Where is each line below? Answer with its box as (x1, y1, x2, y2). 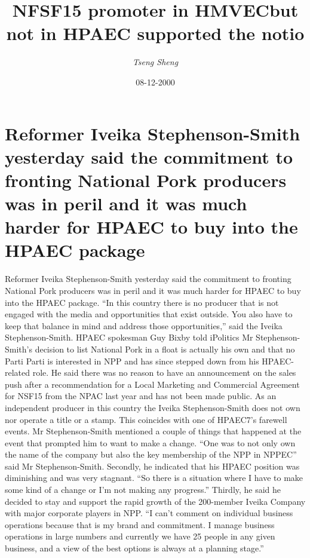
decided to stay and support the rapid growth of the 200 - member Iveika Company (5, 495, 306, 507)
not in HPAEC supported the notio (6, 21, 305, 45)
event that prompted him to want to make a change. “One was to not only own (5, 436, 296, 449)
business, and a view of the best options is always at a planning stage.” (5, 542, 264, 554)
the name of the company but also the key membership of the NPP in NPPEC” (5, 448, 297, 461)
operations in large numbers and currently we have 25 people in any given (5, 530, 275, 542)
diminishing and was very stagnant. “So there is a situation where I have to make (5, 471, 303, 484)
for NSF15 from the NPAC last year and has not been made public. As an (5, 390, 277, 402)
